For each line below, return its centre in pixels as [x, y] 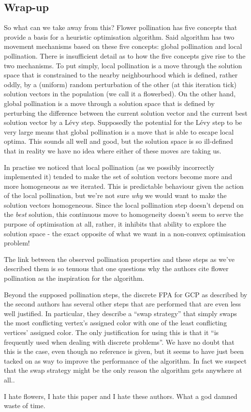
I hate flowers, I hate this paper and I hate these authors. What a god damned [121, 396]
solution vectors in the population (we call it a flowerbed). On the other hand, [120, 94]
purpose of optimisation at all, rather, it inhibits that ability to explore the [115, 224]
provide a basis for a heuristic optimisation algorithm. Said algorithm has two [119, 37]
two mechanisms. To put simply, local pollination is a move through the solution [123, 65]
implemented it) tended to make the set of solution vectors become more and [118, 176]
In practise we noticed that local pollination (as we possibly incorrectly [109, 167]
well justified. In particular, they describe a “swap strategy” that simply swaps [120, 313]
